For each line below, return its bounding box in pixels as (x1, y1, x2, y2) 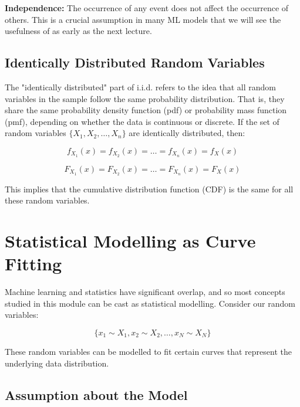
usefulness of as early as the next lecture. (5, 25, 152, 37)
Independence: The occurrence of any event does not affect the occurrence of (5, 2, 289, 13)
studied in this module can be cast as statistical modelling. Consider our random (5, 297, 295, 309)
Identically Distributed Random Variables (5, 53, 265, 72)
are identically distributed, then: (129, 127, 245, 139)
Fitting (5, 252, 62, 276)
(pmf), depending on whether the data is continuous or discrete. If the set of (5, 115, 279, 127)
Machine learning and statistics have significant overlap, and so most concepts (5, 286, 285, 298)
